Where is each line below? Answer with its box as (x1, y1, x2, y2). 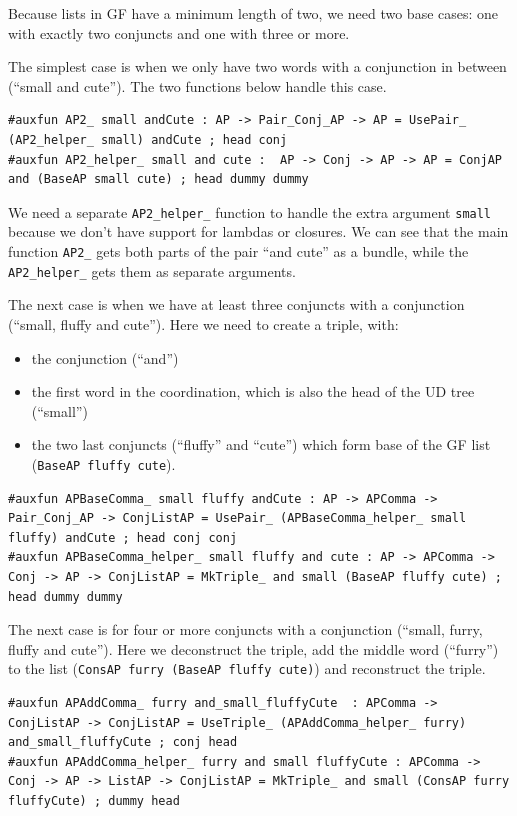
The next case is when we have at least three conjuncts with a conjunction (8, 294, 465, 315)
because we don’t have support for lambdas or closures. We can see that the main (8, 221, 509, 242)
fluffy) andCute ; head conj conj (8, 530, 238, 545)
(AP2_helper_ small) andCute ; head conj (8, 132, 288, 147)
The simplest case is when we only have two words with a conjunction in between (8, 56, 507, 77)
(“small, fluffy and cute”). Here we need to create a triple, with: (8, 313, 399, 334)
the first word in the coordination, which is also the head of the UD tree (31, 381, 475, 402)
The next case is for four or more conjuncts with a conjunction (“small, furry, (8, 619, 483, 640)
